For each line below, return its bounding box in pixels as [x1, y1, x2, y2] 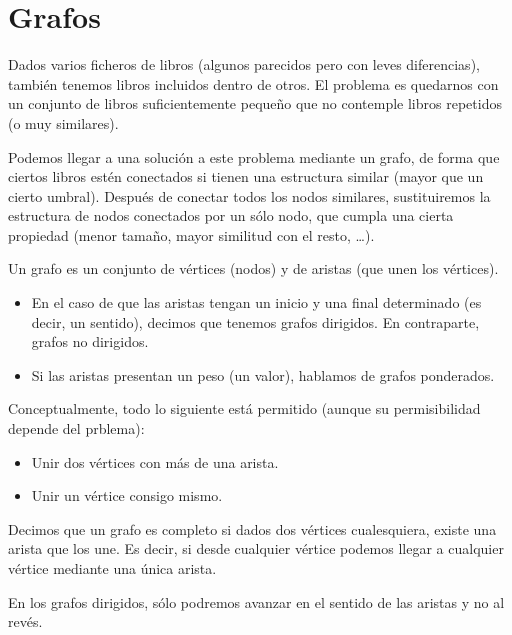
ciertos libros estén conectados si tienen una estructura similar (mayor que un [8, 166, 484, 187]
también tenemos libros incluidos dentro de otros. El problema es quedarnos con [8, 73, 499, 94]
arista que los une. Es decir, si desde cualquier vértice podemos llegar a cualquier [8, 538, 504, 559]
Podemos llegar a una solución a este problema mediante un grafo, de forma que [8, 146, 500, 167]
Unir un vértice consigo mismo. [31, 485, 223, 506]
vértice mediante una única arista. [8, 558, 217, 578]
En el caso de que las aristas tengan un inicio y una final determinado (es [31, 292, 482, 313]
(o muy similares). [8, 112, 119, 133]
